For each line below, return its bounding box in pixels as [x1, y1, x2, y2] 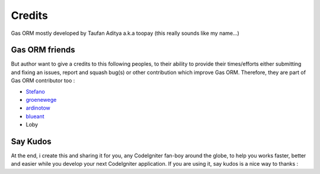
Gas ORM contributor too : [11, 77, 75, 84]
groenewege [25, 96, 57, 104]
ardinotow [25, 104, 50, 112]
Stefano [25, 88, 46, 95]
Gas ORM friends [11, 45, 75, 55]
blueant [25, 112, 44, 120]
